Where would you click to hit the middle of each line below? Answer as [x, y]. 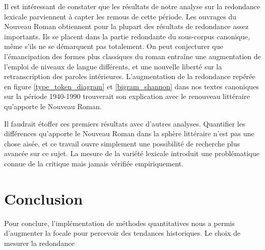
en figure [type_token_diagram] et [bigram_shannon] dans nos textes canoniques [132, 86]
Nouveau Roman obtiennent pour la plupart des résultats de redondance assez [126, 26]
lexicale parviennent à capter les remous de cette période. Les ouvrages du [120, 16]
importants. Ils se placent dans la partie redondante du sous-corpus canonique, [127, 36]
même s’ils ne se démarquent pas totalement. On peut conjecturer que [114, 46]
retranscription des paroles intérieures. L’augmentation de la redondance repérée [130, 76]
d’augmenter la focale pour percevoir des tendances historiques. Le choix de [122, 233]
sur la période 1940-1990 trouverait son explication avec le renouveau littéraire [127, 96]
